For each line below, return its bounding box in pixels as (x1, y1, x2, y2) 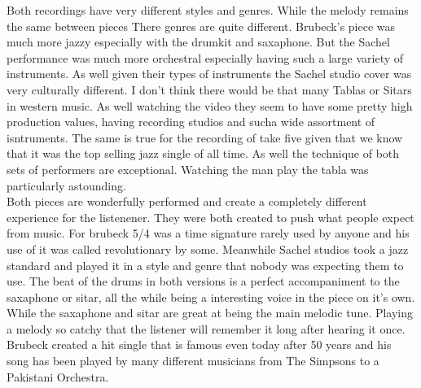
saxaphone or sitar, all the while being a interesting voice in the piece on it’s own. (7, 288, 415, 305)
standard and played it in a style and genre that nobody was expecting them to (7, 256, 404, 273)
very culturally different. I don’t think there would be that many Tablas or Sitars (7, 81, 412, 98)
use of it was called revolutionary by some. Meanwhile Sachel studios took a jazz (7, 240, 409, 257)
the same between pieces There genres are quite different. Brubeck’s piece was (7, 17, 396, 34)
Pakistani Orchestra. (7, 368, 109, 385)
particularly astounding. (7, 177, 126, 194)
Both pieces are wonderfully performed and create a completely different (7, 193, 367, 210)
